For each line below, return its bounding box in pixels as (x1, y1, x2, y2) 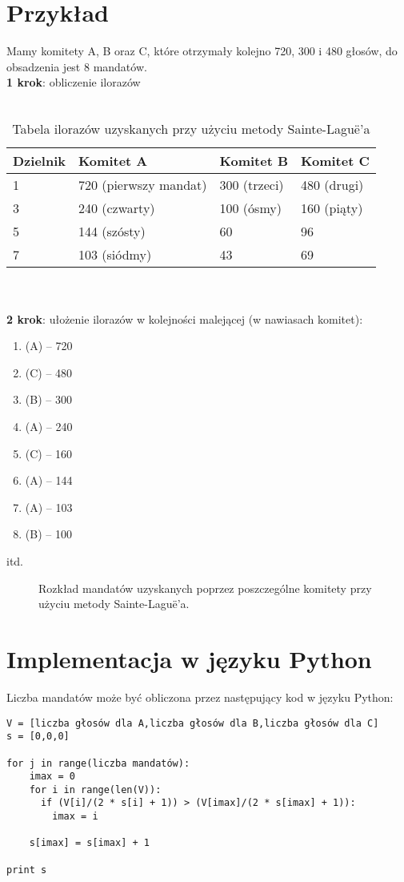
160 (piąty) (301, 198, 363, 217)
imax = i (52, 811, 98, 823)
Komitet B (219, 151, 289, 170)
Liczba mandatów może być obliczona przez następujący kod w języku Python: (6, 688, 394, 705)
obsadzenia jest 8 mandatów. (6, 58, 147, 75)
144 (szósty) (78, 221, 146, 240)
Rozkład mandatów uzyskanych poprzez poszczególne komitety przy (38, 579, 372, 596)
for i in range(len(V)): (29, 783, 162, 795)
